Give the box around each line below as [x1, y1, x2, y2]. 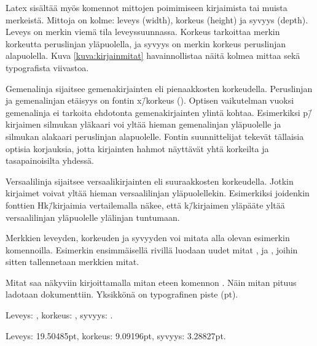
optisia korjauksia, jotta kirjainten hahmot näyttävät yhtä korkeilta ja [6, 142, 269, 155]
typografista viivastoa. [6, 61, 89, 74]
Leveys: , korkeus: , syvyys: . [6, 309, 113, 321]
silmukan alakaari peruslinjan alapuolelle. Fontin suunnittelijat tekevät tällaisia [6, 129, 304, 142]
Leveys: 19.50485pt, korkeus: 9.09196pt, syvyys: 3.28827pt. [6, 329, 226, 342]
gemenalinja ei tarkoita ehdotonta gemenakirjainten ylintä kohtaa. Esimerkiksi [6, 106, 300, 118]
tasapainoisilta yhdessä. [6, 154, 94, 167]
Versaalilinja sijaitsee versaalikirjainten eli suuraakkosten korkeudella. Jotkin [6, 174, 294, 187]
